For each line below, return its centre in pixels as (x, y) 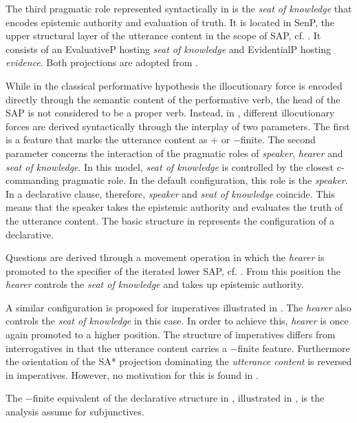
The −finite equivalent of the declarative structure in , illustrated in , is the (165, 398)
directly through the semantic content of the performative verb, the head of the (173, 99)
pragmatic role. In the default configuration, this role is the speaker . (205, 180)
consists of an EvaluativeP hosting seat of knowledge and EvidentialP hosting (169, 49)
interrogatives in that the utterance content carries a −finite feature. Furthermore (178, 348)
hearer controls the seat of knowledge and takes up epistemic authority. (155, 284)
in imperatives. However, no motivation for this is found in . (132, 374)
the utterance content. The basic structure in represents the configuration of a (170, 220)
